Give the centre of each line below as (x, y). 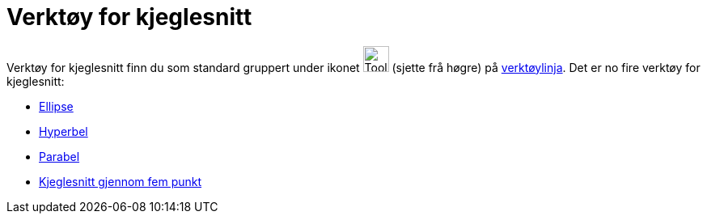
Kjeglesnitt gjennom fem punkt (121, 181)
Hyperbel (64, 131)
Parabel (59, 156)
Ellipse (56, 106)
